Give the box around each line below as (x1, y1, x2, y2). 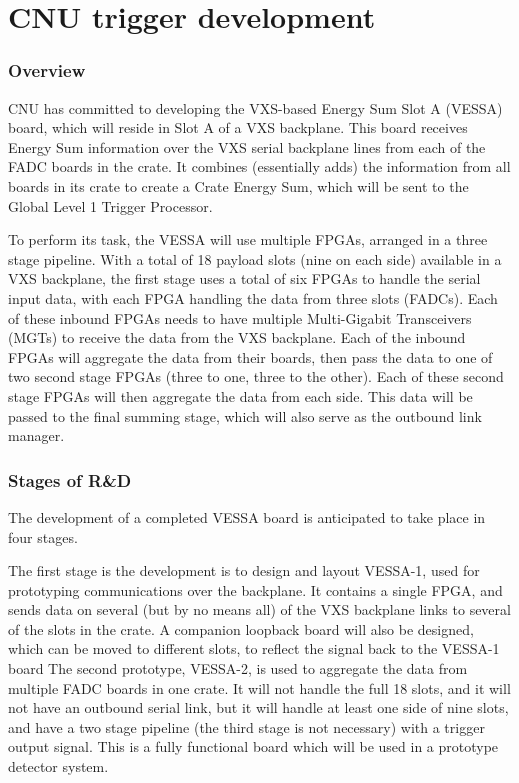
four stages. (8, 526, 78, 547)
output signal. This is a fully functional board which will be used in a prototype (8, 736, 499, 757)
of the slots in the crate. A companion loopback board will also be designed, (8, 618, 474, 639)
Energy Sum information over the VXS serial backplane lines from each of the (8, 136, 486, 157)
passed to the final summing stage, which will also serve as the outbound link (8, 405, 482, 426)
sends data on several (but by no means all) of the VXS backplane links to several (8, 599, 511, 620)
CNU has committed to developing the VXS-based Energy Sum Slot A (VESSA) (8, 97, 503, 118)
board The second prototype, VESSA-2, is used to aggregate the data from (8, 658, 468, 679)
